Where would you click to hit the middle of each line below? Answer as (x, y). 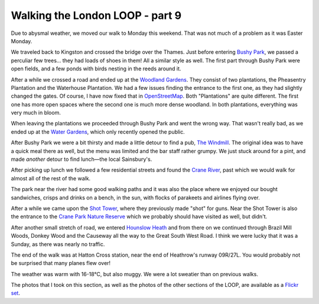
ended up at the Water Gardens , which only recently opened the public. (98, 132)
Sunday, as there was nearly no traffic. (58, 244)
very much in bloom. (36, 113)
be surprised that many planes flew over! (61, 263)
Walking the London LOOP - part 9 (96, 15)
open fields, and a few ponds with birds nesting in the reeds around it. (96, 69)
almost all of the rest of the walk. (51, 178)
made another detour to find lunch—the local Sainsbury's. (82, 159)
